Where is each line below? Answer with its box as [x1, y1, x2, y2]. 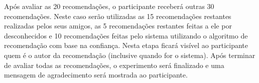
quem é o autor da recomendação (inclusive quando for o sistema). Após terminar [4, 49, 255, 60]
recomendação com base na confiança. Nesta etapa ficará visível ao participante [4, 40, 248, 50]
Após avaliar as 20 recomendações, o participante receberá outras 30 [4, 1, 214, 11]
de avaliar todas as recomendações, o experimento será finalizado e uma [4, 59, 224, 70]
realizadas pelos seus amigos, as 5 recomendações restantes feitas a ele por [4, 20, 232, 31]
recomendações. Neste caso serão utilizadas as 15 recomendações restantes [4, 10, 231, 21]
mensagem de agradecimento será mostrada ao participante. [4, 69, 188, 80]
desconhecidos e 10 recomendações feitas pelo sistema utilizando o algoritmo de [4, 30, 248, 40]
